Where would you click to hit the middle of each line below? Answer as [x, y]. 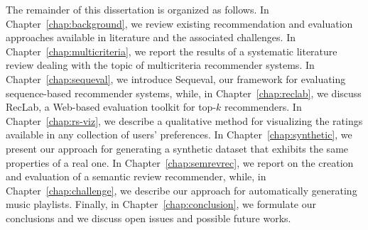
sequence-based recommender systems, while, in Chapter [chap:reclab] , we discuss [184, 93]
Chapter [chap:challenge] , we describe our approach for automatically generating [182, 190]
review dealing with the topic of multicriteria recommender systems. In [160, 65]
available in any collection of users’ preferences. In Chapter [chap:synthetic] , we [179, 135]
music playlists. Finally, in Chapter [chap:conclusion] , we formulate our [161, 204]
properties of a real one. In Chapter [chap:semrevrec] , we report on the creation [180, 162]
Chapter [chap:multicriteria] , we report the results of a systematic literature [172, 51]
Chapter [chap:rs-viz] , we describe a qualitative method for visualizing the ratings [184, 120]
